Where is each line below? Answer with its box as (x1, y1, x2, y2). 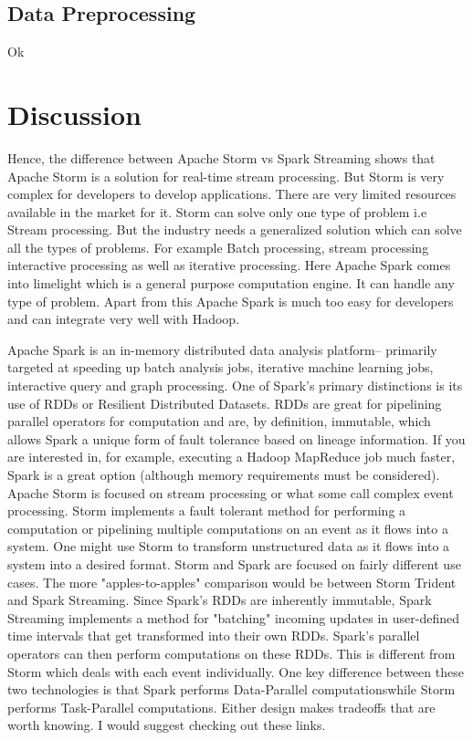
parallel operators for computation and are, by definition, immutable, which (7, 412, 431, 431)
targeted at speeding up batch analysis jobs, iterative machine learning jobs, (7, 358, 434, 377)
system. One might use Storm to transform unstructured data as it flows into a (7, 537, 450, 556)
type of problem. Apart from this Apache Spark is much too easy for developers (7, 291, 454, 310)
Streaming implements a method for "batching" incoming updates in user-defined (7, 608, 460, 627)
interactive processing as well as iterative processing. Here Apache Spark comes (7, 255, 451, 275)
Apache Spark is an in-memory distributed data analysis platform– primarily (7, 339, 437, 359)
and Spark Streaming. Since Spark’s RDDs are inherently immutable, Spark (7, 590, 432, 610)
